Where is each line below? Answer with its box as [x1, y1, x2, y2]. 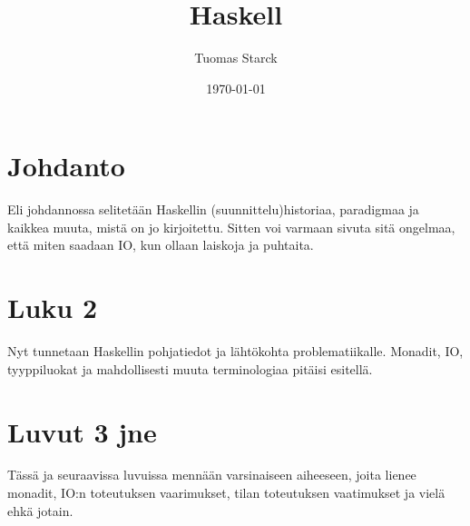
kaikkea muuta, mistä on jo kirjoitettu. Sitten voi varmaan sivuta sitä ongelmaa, [7, 217, 455, 236]
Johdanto [7, 147, 125, 184]
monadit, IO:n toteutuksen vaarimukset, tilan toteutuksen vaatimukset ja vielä [7, 483, 446, 502]
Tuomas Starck [194, 48, 278, 67]
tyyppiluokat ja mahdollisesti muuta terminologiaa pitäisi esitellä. [7, 359, 373, 378]
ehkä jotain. [7, 501, 73, 520]
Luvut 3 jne [7, 412, 157, 450]
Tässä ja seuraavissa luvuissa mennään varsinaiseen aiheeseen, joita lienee [7, 465, 416, 484]
